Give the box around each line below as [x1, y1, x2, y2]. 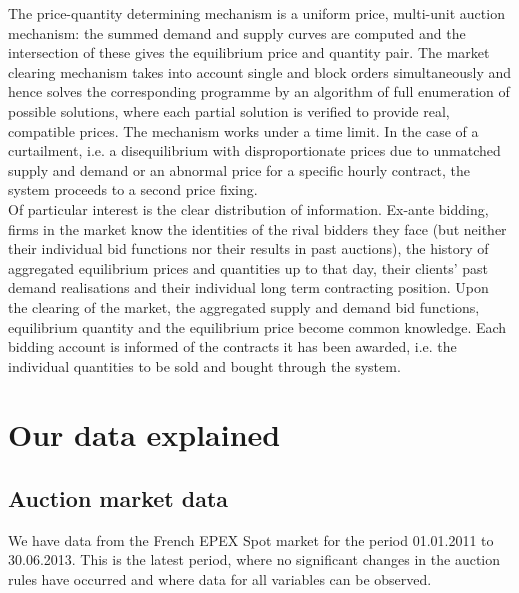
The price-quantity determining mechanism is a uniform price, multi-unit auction [8, 3, 505, 23]
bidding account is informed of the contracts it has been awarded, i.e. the [8, 336, 457, 357]
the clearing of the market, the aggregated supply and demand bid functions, [8, 296, 480, 317]
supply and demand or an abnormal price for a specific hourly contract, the [8, 159, 471, 180]
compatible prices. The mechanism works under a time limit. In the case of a [8, 120, 479, 141]
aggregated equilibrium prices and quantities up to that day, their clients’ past [8, 257, 489, 278]
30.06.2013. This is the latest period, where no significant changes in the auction [8, 549, 501, 570]
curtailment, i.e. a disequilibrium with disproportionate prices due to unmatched [8, 140, 501, 161]
